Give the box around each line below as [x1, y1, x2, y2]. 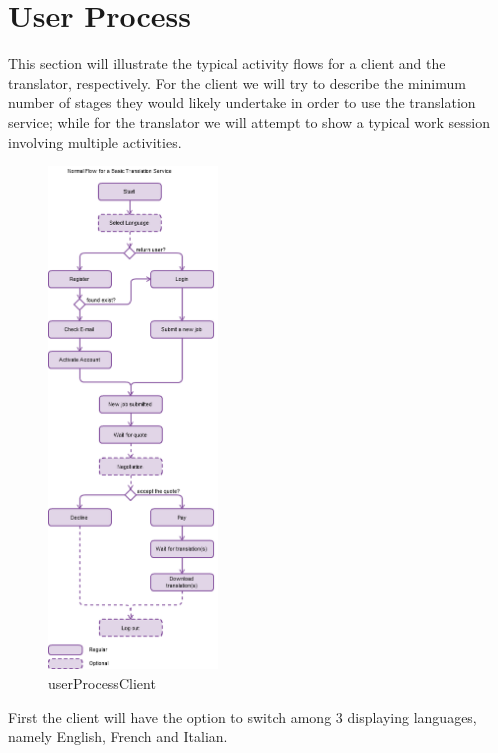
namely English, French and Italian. [8, 726, 228, 747]
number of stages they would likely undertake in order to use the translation [8, 92, 476, 113]
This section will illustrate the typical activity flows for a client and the [8, 53, 446, 74]
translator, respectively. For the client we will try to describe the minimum [8, 72, 466, 93]
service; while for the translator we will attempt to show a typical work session [8, 111, 491, 132]
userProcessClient [48, 673, 156, 694]
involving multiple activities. [8, 131, 182, 152]
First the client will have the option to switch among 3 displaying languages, [8, 706, 477, 727]
